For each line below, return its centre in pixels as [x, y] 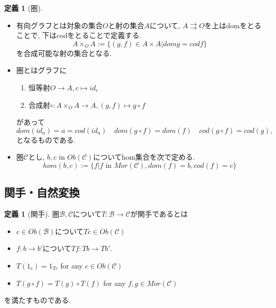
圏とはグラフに [41, 70]
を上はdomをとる [233, 25]
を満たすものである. [38, 300]
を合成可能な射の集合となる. [64, 53]
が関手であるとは [159, 214]
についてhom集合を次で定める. [144, 157]
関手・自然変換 [42, 192]
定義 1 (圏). [23, 8]
